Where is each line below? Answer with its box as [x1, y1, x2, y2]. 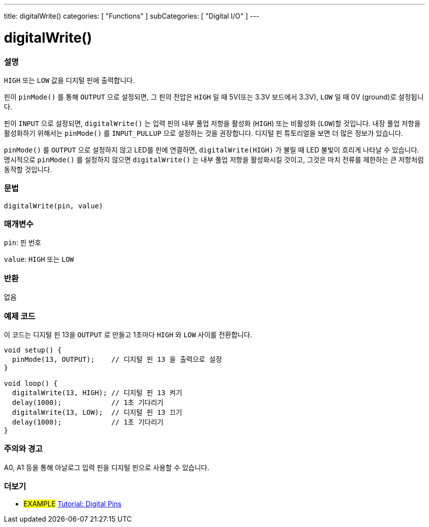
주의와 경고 [4, 444, 43, 454]
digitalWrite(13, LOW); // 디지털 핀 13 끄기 [12, 408, 182, 416]
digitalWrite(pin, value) [4, 201, 103, 210]
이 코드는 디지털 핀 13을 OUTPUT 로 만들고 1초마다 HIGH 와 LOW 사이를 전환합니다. [4, 330, 252, 339]
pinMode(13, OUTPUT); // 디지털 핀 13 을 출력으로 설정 [12, 355, 222, 363]
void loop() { [4, 379, 58, 387]
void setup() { [4, 346, 62, 354]
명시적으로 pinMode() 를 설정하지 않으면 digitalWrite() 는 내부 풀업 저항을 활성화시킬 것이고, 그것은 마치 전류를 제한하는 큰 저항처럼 [4, 155, 424, 164]
